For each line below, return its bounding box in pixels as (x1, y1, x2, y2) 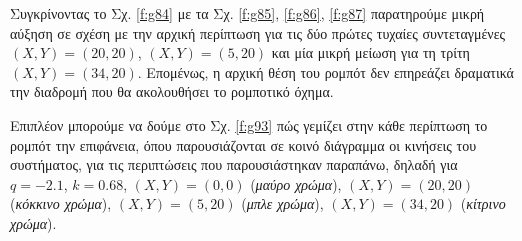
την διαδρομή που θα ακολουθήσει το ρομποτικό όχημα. (10, 81, 334, 102)
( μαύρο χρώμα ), (250, 173, 342, 194)
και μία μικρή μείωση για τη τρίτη (271, 42, 470, 63)
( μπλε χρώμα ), (241, 193, 324, 214)
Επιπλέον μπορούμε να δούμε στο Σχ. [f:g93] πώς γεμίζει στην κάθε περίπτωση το (10, 114, 488, 135)
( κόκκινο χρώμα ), (10, 193, 112, 214)
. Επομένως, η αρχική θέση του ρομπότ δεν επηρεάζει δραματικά (137, 61, 514, 82)
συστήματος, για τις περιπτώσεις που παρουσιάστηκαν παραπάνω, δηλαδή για (10, 154, 458, 175)
